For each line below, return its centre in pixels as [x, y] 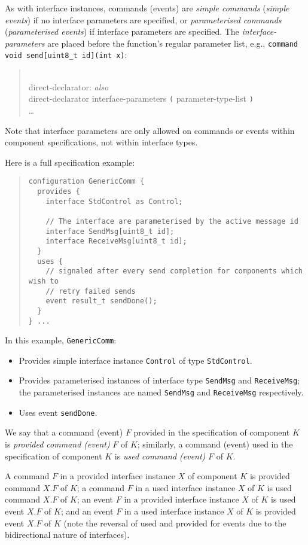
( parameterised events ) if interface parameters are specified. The [122, 31]
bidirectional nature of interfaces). [67, 535]
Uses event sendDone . [58, 412]
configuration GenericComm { [86, 182]
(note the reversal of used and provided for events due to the [175, 523]
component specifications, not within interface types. [101, 142]
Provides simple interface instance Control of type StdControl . [135, 360]
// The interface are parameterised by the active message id [172, 221]
